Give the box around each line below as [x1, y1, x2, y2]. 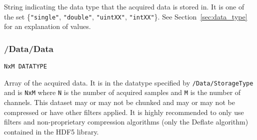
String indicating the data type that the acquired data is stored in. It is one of [4, 1, 244, 11]
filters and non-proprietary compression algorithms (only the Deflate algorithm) [4, 116, 248, 127]
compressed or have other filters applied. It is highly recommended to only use [4, 106, 244, 117]
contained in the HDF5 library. [4, 126, 99, 136]
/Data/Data [4, 42, 53, 54]
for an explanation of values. [4, 21, 91, 31]
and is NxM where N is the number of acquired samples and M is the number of [4, 87, 241, 97]
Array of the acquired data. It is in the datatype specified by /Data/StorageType [4, 77, 253, 87]
